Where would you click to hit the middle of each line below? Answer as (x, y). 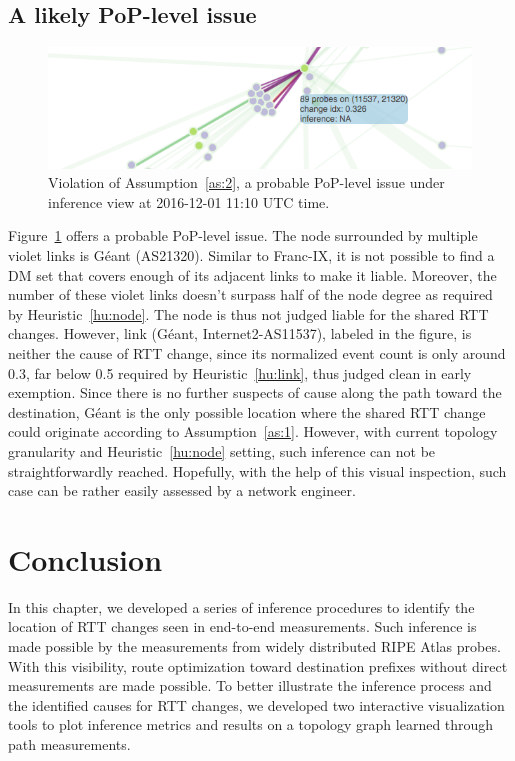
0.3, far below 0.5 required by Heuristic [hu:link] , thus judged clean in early (240, 372)
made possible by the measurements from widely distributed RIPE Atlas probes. (254, 646)
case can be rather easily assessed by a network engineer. (182, 490)
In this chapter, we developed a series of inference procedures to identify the (241, 606)
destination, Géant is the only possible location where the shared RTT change (247, 411)
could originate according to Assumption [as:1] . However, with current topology (253, 431)
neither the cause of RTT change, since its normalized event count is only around (257, 352)
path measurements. (69, 744)
